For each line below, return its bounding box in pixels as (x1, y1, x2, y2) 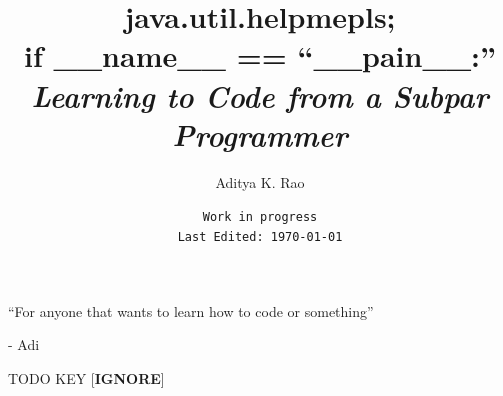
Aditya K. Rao (215, 171, 305, 192)
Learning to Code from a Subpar (31, 74, 489, 116)
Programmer (172, 113, 348, 155)
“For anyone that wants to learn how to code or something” (8, 300, 374, 321)
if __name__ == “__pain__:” (23, 35, 497, 76)
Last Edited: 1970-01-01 (177, 229, 343, 244)
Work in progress (202, 210, 318, 225)
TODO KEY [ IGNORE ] (8, 367, 165, 388)
